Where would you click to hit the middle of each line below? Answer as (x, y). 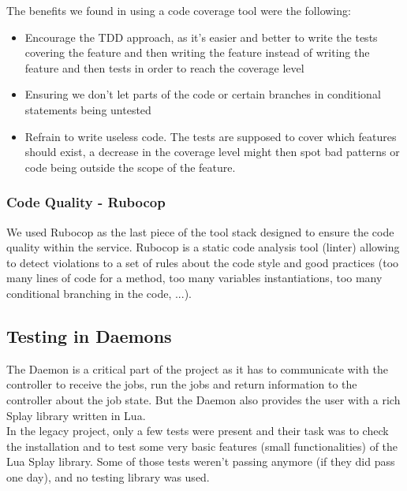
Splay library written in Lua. (76, 415)
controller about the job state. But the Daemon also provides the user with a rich (203, 399)
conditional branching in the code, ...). (99, 293)
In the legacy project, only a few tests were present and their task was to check (198, 431)
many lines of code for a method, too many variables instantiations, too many (194, 278)
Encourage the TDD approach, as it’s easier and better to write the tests (201, 37)
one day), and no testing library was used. (108, 476)
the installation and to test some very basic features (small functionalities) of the (202, 446)
